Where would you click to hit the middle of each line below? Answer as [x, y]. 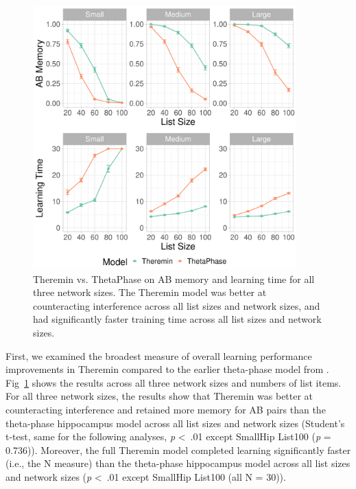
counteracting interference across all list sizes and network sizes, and [177, 305]
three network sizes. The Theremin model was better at [150, 292]
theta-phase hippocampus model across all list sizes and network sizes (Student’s [175, 423]
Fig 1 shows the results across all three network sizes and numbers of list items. [174, 382]
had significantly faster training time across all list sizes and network [177, 319]
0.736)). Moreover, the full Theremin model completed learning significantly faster [178, 450]
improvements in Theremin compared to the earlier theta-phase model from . [167, 369]
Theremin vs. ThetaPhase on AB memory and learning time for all [174, 278]
